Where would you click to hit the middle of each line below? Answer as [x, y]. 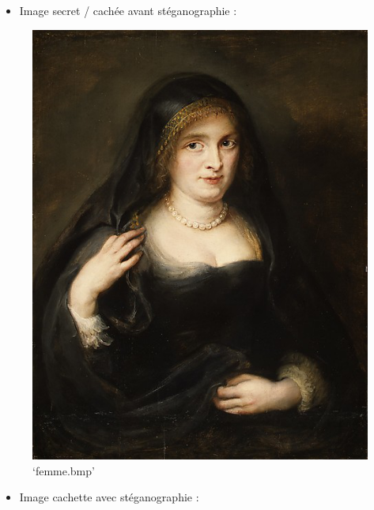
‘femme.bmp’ [64, 470]
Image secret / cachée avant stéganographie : [128, 10]
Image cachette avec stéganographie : [109, 497]
